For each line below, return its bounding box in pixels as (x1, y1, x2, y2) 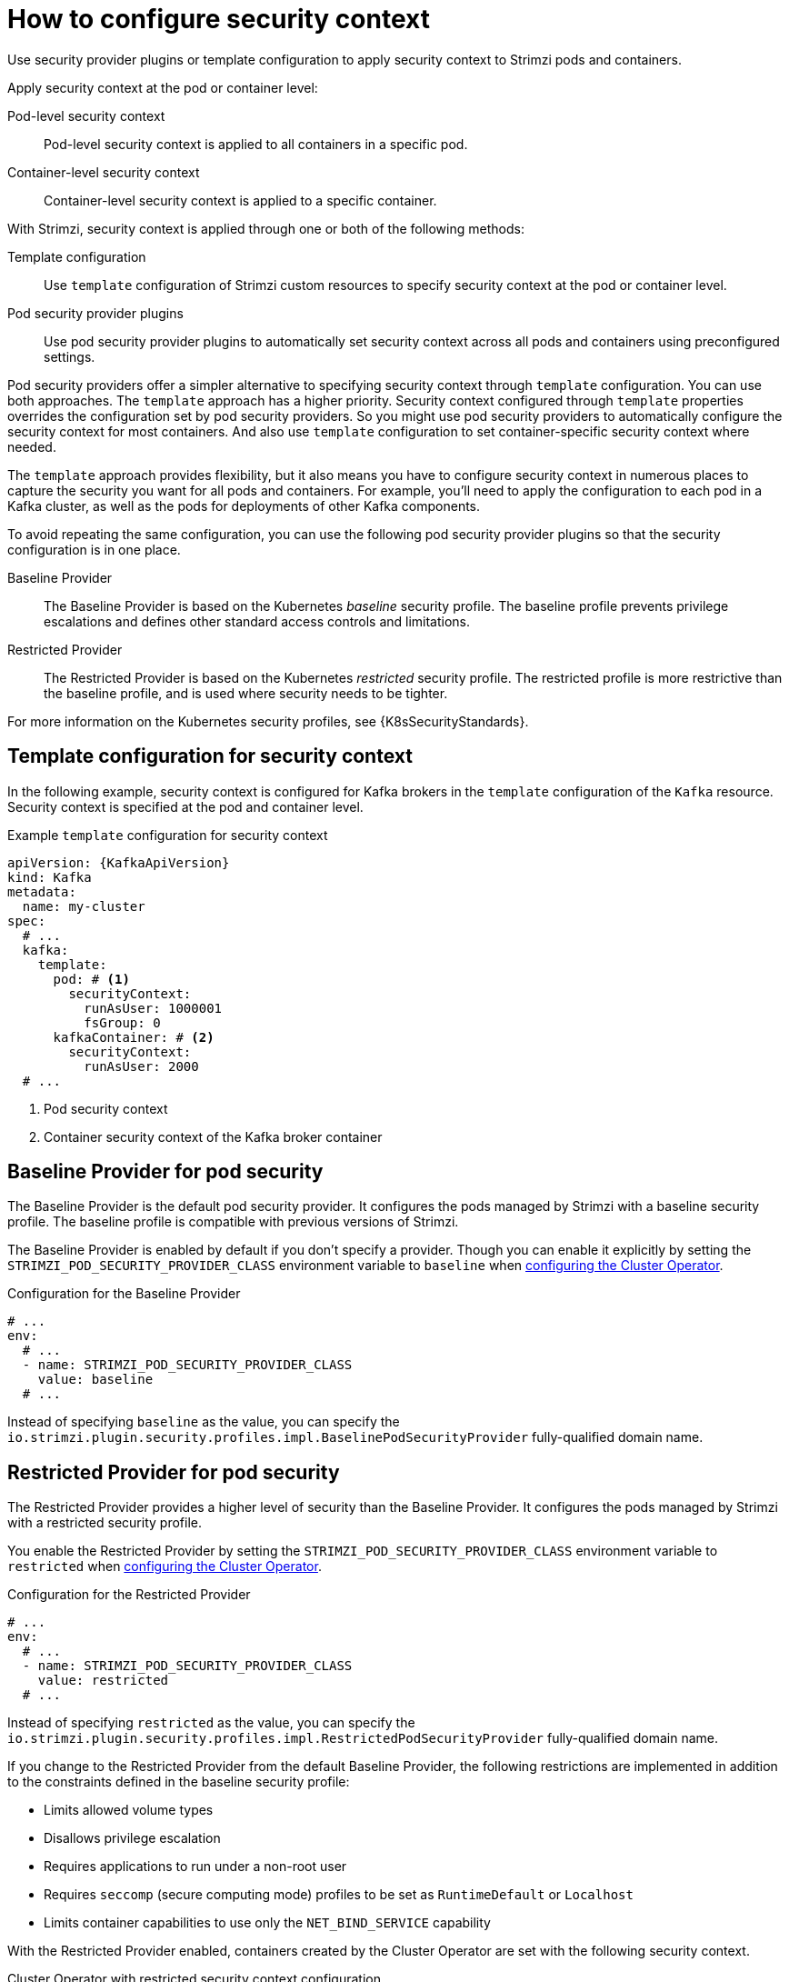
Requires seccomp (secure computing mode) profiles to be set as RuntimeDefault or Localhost (44, 1887, 634, 1903)
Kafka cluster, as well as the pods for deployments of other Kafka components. (7, 497, 481, 514)
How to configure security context (7, 4, 430, 35)
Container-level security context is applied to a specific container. (44, 192, 437, 208)
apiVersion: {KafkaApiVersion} (7, 855, 230, 870)
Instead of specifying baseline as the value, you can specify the (7, 1414, 400, 1430)
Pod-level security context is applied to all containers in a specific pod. (44, 135, 468, 152)
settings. (44, 348, 95, 365)
